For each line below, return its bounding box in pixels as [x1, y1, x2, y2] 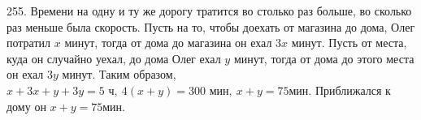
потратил [7, 34, 51, 51]
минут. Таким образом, [62, 66, 176, 83]
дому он [7, 97, 46, 114]
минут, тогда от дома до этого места [233, 49, 414, 66]
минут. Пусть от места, [291, 34, 407, 51]
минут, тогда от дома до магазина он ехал [64, 34, 272, 51]
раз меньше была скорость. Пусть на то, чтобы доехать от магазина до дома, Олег [7, 18, 415, 35]
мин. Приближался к [289, 81, 391, 98]
